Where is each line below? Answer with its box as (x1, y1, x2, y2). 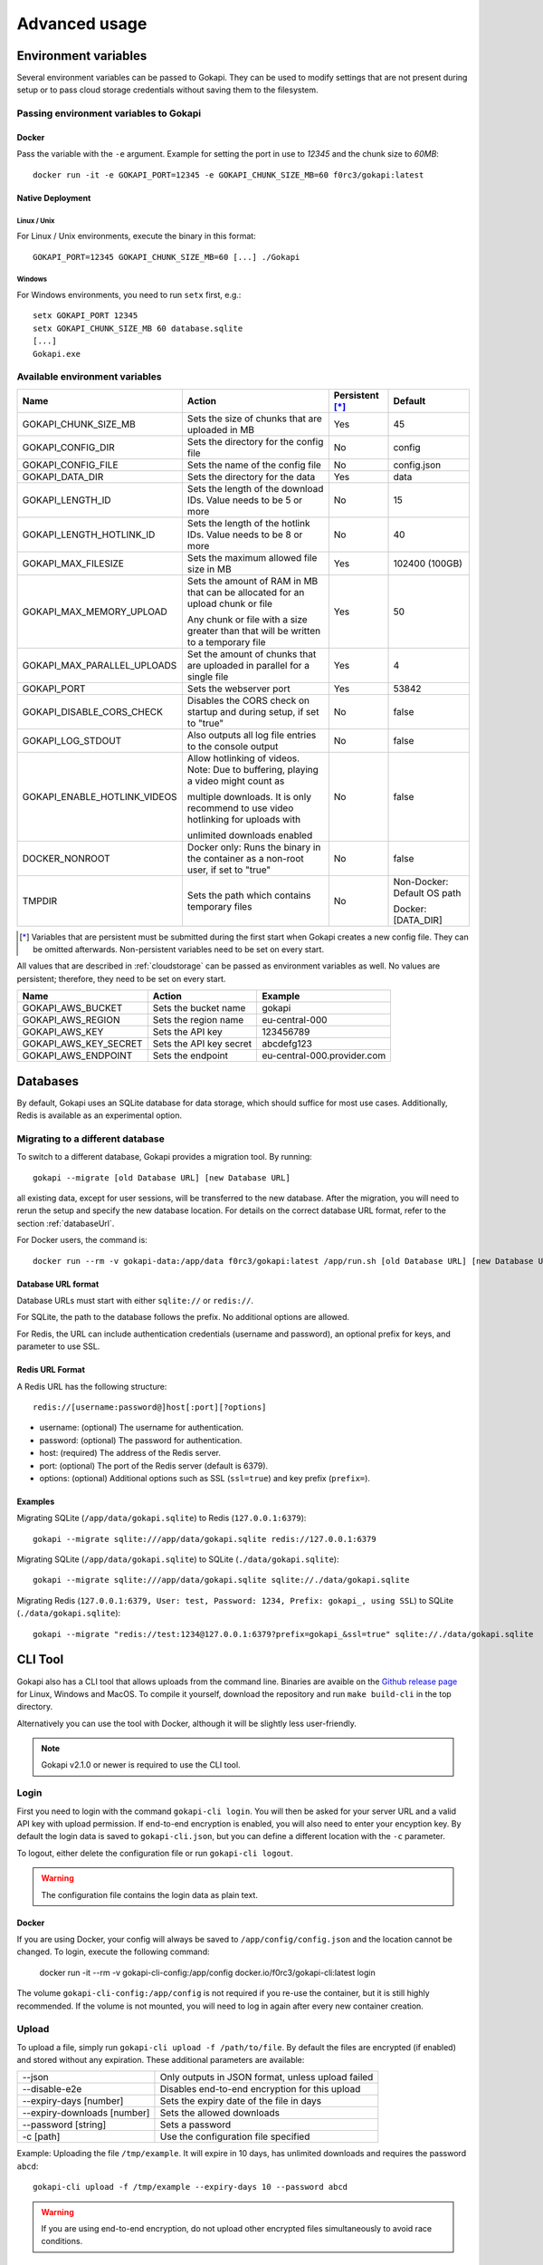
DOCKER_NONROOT (22, 852, 110, 864)
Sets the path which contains (186, 889, 311, 901)
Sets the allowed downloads (159, 2106, 281, 2119)
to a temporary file (186, 635, 266, 648)
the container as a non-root (186, 852, 304, 864)
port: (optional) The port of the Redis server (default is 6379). (39, 1460, 269, 1471)
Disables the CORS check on (186, 694, 310, 707)
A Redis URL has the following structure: (16, 1381, 167, 1392)
